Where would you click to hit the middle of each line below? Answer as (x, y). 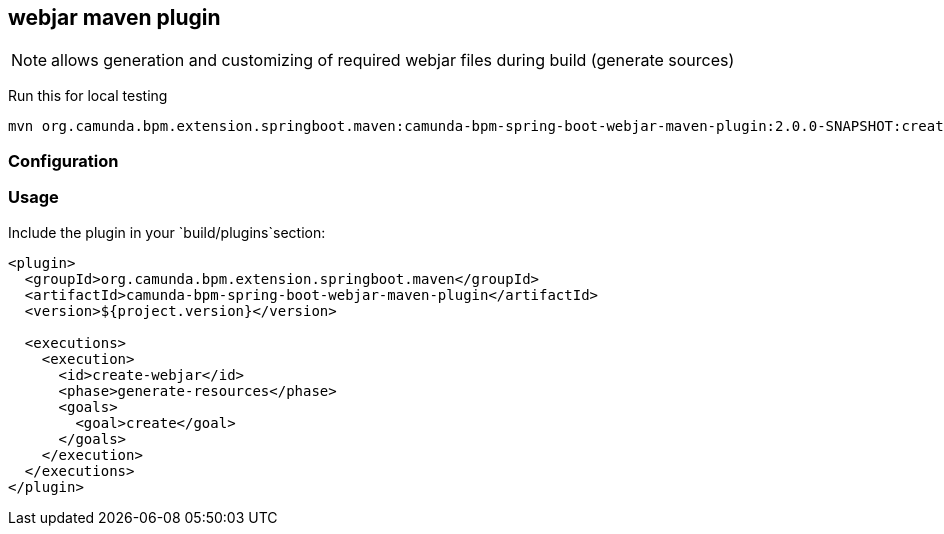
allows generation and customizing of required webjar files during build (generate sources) (393, 60)
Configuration (63, 160)
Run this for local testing (88, 96)
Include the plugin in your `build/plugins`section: (167, 232)
